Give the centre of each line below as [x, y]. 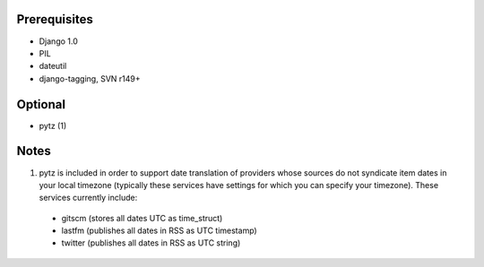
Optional [41, 104]
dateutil [53, 66]
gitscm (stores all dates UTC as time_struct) [142, 218]
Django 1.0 [58, 41]
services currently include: [88, 198]
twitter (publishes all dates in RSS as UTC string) [151, 243]
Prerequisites [55, 19]
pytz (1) [53, 125]
